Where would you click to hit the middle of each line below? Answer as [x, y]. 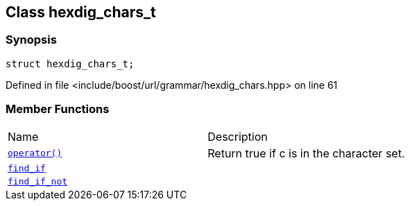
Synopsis [31, 40]
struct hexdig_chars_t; [70, 63]
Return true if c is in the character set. [306, 153]
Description [238, 136]
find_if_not [38, 181]
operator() [35, 153]
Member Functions [58, 109]
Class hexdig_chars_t [81, 12]
